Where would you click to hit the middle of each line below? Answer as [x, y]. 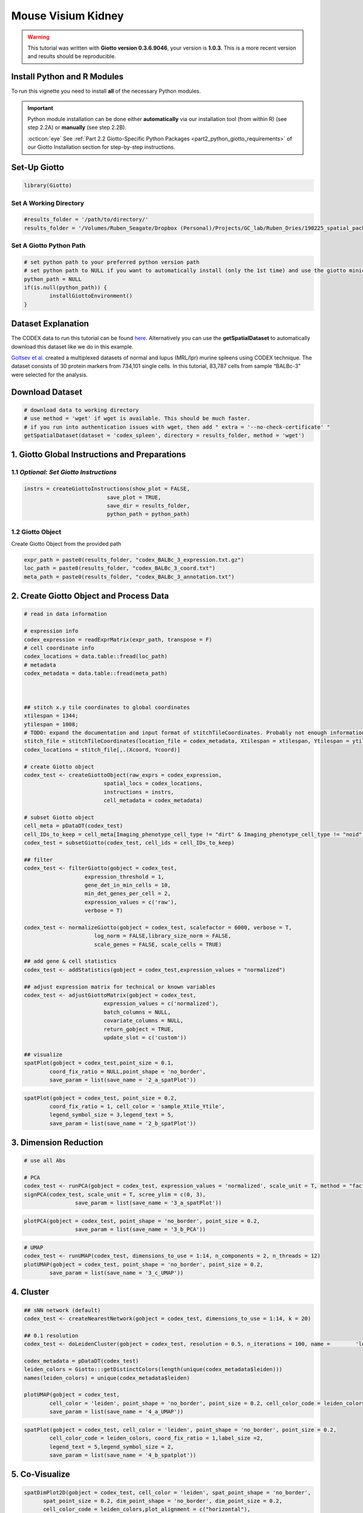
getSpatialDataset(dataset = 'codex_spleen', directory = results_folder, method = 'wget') [164, 435]
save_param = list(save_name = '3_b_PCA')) [140, 1229]
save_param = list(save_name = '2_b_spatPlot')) [123, 1123]
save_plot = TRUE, [134, 497]
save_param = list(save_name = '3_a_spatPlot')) [148, 1203]
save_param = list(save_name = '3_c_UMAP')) [116, 1273]
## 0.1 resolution [51, 1335]
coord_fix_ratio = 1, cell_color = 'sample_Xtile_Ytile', [137, 1106]
